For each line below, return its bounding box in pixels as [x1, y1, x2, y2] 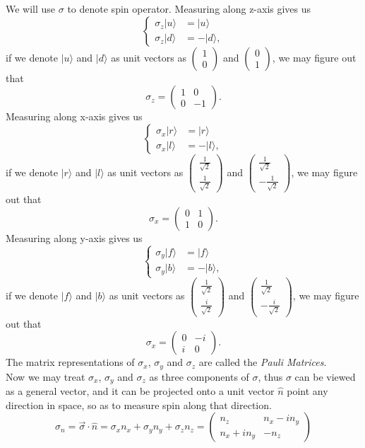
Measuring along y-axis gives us [6, 230, 143, 245]
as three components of [149, 369, 249, 384]
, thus [258, 369, 283, 384]
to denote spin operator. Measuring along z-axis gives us [67, 1, 311, 16]
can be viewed [294, 369, 356, 384]
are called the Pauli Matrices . [198, 355, 327, 369]
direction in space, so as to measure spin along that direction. [6, 397, 272, 412]
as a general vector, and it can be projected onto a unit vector [6, 384, 275, 398]
